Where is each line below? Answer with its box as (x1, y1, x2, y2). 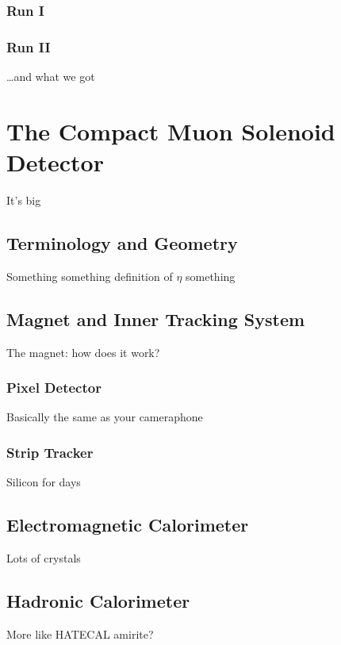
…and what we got (6, 68, 95, 85)
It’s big (6, 191, 41, 208)
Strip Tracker (6, 442, 94, 462)
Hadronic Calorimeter (6, 588, 190, 612)
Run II (6, 36, 51, 56)
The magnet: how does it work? (6, 344, 160, 360)
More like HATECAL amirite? (6, 625, 154, 642)
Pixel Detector (6, 378, 102, 397)
